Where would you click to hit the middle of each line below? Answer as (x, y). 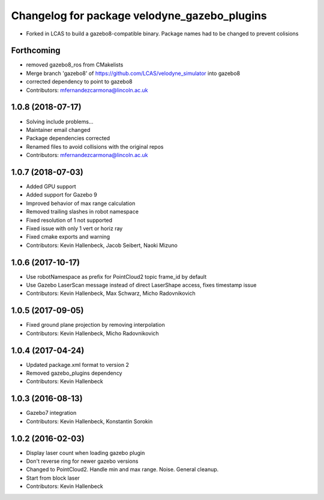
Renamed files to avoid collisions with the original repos (95, 146)
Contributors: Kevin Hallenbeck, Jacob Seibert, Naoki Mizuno (102, 245)
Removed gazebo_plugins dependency (74, 373)
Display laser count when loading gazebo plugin (85, 453)
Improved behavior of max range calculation (81, 203)
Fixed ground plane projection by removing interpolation (95, 325)
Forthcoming (36, 51)
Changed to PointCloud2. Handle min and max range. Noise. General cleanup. (122, 469)
